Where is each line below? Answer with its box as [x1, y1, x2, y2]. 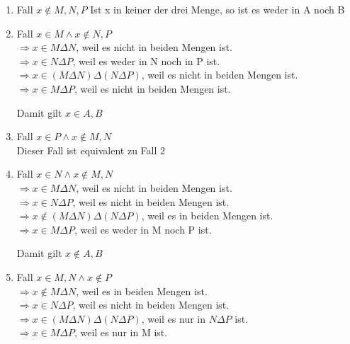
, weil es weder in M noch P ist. [74, 222, 212, 236]
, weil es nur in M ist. [74, 325, 168, 340]
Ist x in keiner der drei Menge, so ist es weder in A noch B [90, 2, 345, 16]
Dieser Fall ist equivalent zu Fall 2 [16, 142, 166, 157]
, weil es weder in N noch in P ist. [72, 53, 220, 68]
